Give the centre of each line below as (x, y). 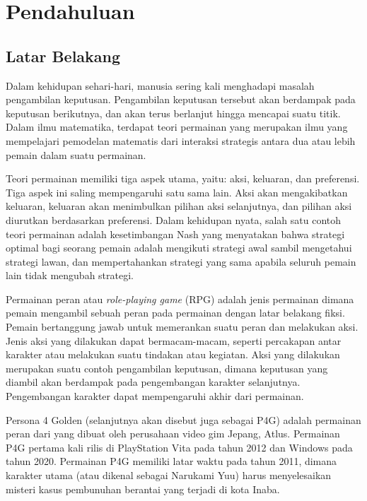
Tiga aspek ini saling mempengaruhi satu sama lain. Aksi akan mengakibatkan (177, 192)
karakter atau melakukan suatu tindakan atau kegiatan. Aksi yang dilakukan (173, 354)
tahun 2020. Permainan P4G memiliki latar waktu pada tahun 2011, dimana (171, 461)
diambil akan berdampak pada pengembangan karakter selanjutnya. (153, 382)
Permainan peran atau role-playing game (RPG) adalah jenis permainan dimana (180, 299)
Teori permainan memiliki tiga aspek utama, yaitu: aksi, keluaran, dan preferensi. (183, 178)
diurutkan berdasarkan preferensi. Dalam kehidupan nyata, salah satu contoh (174, 219)
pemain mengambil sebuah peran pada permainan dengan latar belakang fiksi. (175, 313)
